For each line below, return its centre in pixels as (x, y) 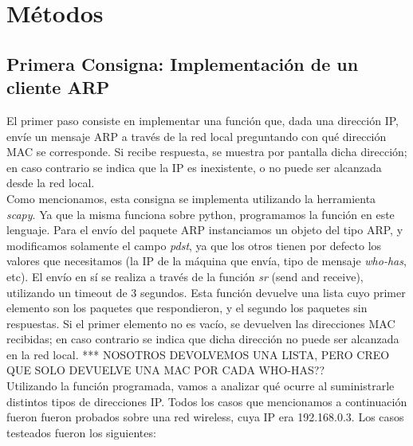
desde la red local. (51, 183)
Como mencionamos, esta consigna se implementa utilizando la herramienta (191, 198)
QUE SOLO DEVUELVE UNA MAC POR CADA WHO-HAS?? (166, 370)
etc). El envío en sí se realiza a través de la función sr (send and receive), (185, 276)
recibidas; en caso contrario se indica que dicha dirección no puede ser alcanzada (203, 339)
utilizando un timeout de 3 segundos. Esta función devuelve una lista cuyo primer (206, 292)
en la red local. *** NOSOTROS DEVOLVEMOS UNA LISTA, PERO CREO (198, 354)
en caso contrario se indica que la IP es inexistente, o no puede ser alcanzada (194, 167)
